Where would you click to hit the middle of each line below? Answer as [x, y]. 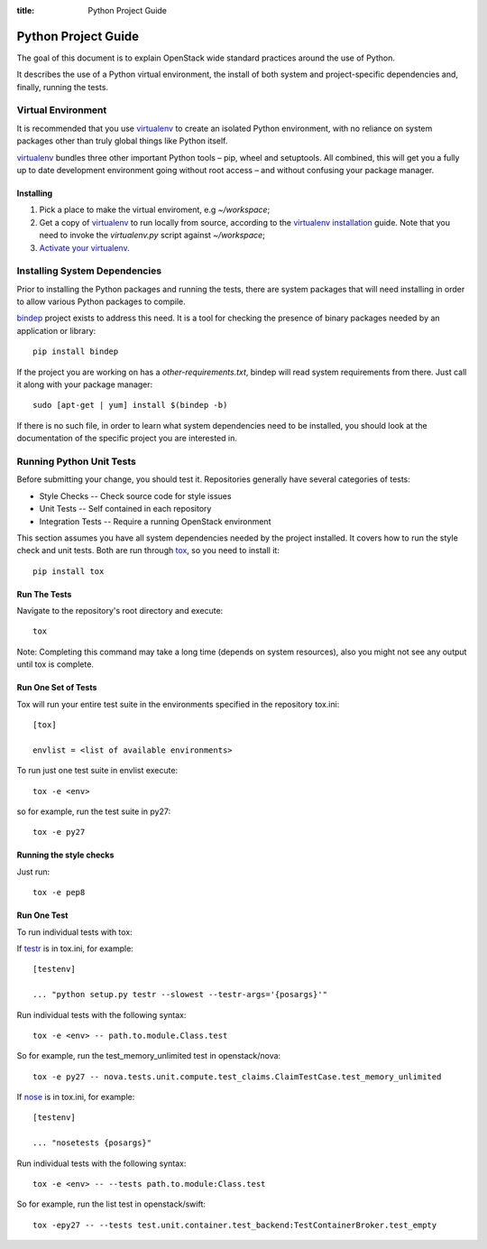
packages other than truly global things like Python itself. [122, 141]
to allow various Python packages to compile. [101, 301]
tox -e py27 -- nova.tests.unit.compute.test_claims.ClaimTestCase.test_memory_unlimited [237, 1077]
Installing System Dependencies [89, 271]
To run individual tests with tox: [74, 932]
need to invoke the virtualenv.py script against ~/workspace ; [152, 236]
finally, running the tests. [62, 87]
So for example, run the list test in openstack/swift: [111, 1204]
